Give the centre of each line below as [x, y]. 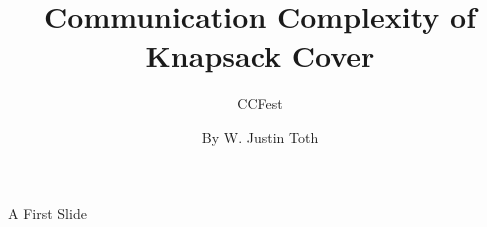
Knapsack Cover [260, 55]
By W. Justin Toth [260, 136]
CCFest [260, 103]
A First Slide [47, 212]
